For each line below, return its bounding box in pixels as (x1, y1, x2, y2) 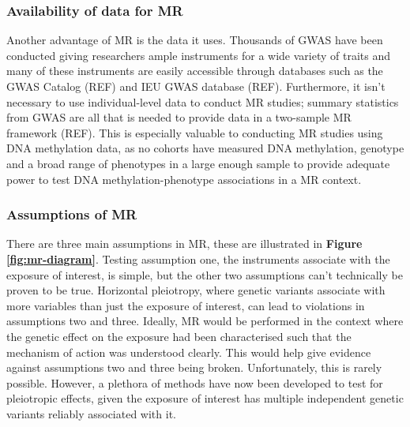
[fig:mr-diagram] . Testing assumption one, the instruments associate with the (6, 250, 390, 267)
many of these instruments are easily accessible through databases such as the (6, 62, 383, 79)
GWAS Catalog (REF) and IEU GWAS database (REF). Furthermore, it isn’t (6, 78, 386, 94)
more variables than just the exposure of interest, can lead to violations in (6, 297, 365, 313)
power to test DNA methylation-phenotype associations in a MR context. (6, 170, 362, 187)
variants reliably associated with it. (6, 405, 176, 421)
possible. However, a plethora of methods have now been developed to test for (6, 374, 383, 391)
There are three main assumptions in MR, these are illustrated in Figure (6, 235, 363, 252)
